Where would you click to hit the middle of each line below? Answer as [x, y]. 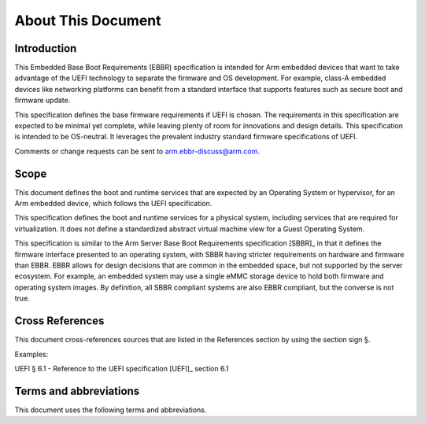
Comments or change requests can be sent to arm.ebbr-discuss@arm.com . [137, 151]
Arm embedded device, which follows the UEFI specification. [113, 204]
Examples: [31, 354]
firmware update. [42, 100]
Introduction [46, 48]
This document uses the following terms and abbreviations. [111, 410]
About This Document [88, 20]
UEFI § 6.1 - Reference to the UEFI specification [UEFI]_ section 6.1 [122, 368]
